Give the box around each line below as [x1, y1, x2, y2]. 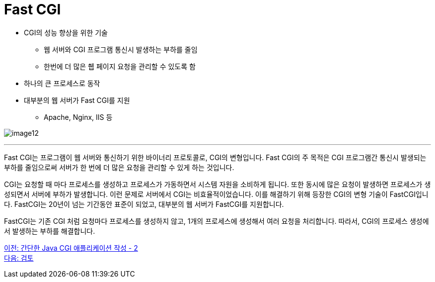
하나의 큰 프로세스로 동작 [24, 79, 100, 88]
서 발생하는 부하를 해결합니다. [4, 226, 95, 235]
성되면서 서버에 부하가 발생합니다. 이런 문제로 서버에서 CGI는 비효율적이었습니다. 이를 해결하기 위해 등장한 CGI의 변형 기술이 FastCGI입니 [4, 189, 429, 198]
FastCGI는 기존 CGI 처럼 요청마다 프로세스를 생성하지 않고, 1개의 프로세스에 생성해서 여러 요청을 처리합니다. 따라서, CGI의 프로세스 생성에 [4, 216, 429, 225]
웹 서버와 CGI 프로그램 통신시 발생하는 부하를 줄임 [44, 45, 198, 54]
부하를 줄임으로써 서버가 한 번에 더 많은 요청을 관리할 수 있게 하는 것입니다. [4, 163, 234, 172]
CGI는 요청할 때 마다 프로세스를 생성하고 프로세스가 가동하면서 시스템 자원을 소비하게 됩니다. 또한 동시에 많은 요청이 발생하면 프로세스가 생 [4, 180, 431, 188]
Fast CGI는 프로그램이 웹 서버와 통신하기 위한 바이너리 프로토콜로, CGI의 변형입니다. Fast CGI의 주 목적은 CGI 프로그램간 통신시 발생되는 [4, 153, 427, 162]
